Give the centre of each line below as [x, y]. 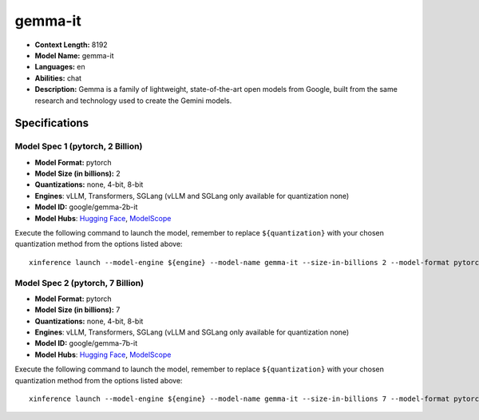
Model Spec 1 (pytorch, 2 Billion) [79, 146]
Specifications [52, 123]
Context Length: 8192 [71, 45]
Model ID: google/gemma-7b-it [86, 343]
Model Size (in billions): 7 [77, 310]
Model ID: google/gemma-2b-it [86, 207]
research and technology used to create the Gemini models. [133, 101]
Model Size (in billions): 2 [77, 174]
